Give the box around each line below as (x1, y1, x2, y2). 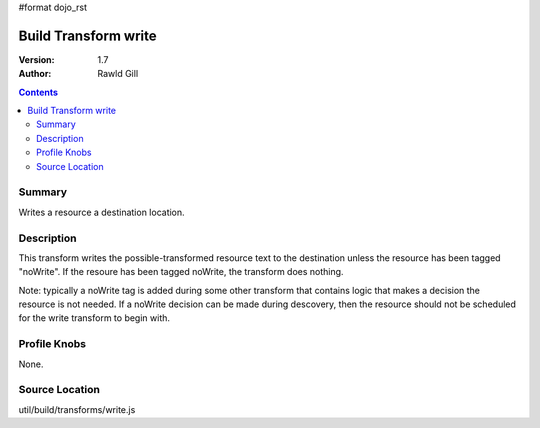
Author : (18, 68, 52, 80)
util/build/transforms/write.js (18, 403, 136, 415)
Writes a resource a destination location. (18, 206, 185, 218)
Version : (18, 53, 55, 65)
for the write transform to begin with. (18, 312, 170, 324)
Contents (18, 86, 59, 98)
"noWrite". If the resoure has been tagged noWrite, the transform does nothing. (18, 266, 344, 278)
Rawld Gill (97, 68, 139, 80)
